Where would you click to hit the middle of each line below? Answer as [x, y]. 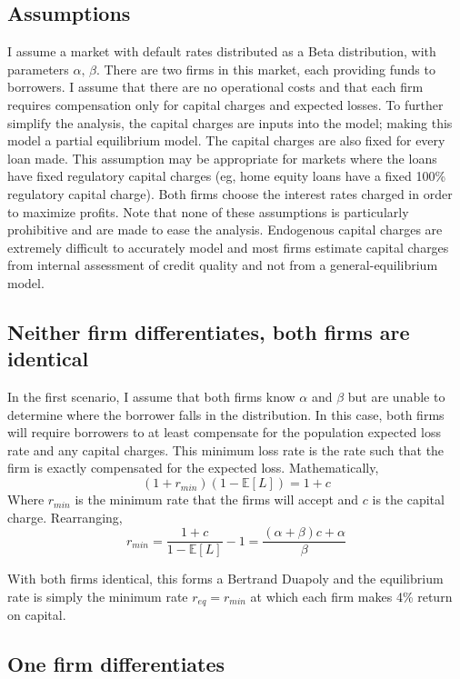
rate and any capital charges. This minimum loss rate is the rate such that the [226, 449]
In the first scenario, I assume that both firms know [151, 397]
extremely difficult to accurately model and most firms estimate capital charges [228, 247]
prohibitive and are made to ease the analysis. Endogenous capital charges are [225, 230]
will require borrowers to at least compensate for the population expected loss [224, 432]
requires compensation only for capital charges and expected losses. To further [225, 104]
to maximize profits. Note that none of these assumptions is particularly [208, 211]
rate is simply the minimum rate [98, 596]
